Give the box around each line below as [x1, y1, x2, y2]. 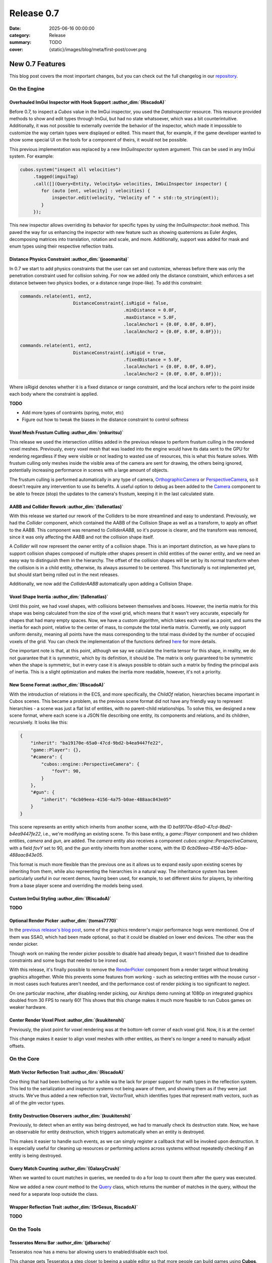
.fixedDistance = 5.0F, [123, 357, 182, 363]
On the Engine [9, 85, 45, 92]
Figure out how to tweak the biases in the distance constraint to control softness [22, 417, 189, 423]
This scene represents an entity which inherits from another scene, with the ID [9, 823, 172, 830]
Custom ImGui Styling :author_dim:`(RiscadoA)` [9, 895, 112, 901]
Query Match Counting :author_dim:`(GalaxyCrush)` [9, 1165, 121, 1172]
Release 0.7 [9, 8, 59, 19]
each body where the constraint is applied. [9, 391, 98, 397]
